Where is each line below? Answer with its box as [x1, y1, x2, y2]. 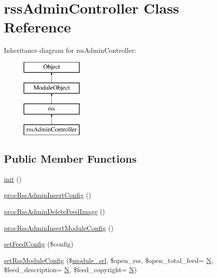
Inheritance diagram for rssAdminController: [4, 45, 137, 55]
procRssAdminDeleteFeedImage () [4, 206, 105, 216]
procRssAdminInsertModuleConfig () [4, 222, 114, 232]
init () [4, 173, 22, 184]
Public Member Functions [4, 151, 137, 166]
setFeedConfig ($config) [4, 239, 74, 249]
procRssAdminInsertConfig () [4, 190, 92, 200]
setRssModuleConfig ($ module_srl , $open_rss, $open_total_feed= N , [4, 255, 214, 265]
